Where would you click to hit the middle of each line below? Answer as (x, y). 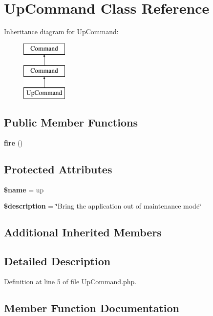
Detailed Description (57, 261)
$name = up (24, 189)
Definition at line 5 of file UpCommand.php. (70, 281)
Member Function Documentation (92, 307)
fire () (13, 142)
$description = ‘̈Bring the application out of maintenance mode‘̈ (103, 206)
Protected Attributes (58, 169)
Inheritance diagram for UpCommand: (61, 32)
